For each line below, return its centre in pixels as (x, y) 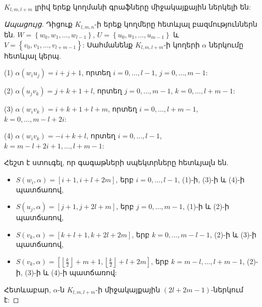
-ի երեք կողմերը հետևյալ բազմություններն (176, 24)
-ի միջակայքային (128, 289)
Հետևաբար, (28, 289)
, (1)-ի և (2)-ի (206, 206)
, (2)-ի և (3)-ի (233, 234)
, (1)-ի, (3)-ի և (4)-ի (211, 180)
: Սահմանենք (108, 44)
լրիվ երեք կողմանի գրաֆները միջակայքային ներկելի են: (143, 7)
